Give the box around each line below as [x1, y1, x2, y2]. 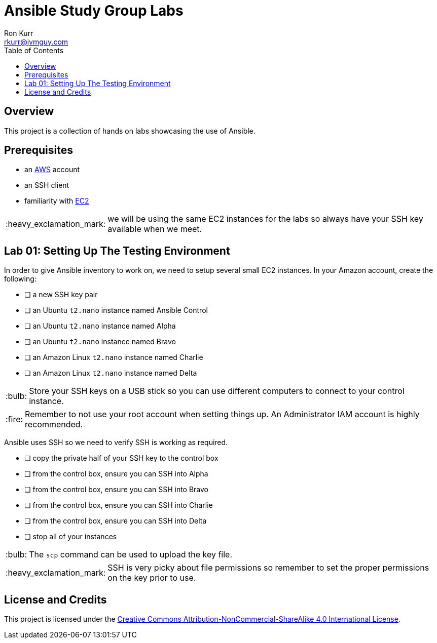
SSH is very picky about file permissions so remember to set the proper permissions [107, 562, 429, 573]
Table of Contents [4, 46, 64, 55]
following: [4, 274, 37, 284]
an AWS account [24, 165, 80, 174]
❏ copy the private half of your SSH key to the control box [24, 454, 218, 463]
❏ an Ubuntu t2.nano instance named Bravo [24, 337, 176, 346]
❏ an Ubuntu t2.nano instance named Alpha [24, 322, 176, 331]
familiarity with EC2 [24, 196, 89, 206]
